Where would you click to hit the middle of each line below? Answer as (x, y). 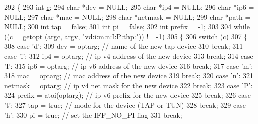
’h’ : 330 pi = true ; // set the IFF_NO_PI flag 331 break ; (93, 115)
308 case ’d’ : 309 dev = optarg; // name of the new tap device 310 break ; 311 (124, 46)
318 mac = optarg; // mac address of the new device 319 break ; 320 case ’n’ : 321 (129, 76)
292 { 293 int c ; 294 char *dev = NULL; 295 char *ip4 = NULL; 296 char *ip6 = (129, 7)
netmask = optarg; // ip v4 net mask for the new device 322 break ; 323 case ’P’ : (128, 85)
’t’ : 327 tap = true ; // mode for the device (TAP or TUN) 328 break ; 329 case (125, 105)
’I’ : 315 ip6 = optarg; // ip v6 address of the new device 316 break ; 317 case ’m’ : (129, 66)
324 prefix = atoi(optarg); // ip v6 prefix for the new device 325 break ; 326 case (127, 95)
